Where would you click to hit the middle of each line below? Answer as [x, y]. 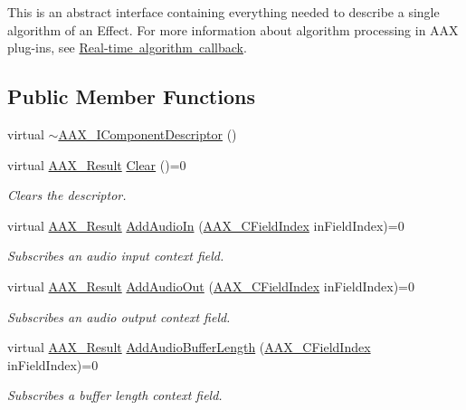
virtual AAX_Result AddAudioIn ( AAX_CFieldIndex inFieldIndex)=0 [206, 225]
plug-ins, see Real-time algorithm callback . [127, 48]
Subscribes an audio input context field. [116, 256]
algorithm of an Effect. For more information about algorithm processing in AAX [233, 29]
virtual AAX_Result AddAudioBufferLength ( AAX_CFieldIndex [189, 347]
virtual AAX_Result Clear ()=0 [97, 164]
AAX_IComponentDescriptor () [147, 133]
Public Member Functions [131, 96]
